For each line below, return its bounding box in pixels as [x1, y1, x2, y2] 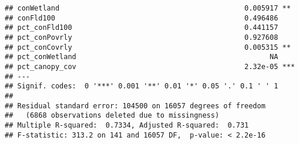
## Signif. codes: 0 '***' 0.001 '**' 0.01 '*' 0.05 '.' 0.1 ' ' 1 [5, 82, 278, 91]
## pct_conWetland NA [5, 53, 278, 61]
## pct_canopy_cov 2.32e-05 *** [5, 62, 295, 71]
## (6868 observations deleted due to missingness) [5, 111, 220, 120]
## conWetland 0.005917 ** [5, 4, 291, 12]
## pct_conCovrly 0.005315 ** [5, 43, 291, 52]
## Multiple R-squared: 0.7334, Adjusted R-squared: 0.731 [5, 121, 249, 129]
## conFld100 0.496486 [5, 13, 278, 22]
